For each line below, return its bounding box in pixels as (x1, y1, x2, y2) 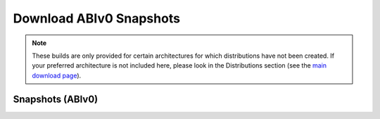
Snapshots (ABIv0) (13, 93, 99, 105)
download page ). (32, 71, 82, 80)
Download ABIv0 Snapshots (13, 11, 181, 26)
